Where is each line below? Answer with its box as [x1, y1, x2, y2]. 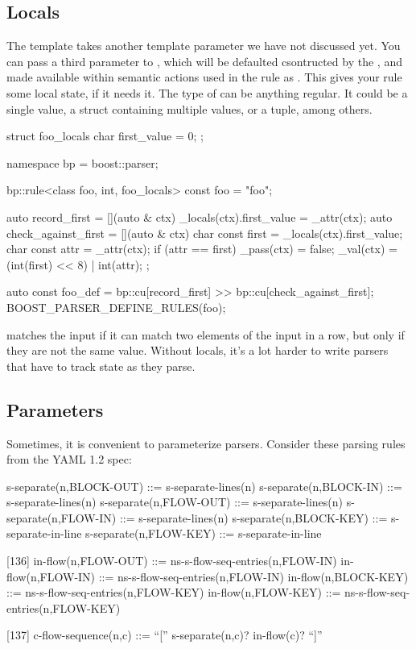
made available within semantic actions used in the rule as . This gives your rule [6, 69, 402, 85]
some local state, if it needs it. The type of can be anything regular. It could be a [6, 84, 408, 101]
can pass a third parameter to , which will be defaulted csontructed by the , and [6, 52, 402, 69]
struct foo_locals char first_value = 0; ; [6, 127, 204, 144]
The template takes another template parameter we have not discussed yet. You [6, 37, 401, 54]
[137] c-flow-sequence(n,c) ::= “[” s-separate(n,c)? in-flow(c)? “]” [6, 626, 323, 643]
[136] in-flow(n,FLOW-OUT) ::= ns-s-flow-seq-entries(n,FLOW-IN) [6, 552, 337, 569]
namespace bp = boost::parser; [6, 154, 159, 171]
